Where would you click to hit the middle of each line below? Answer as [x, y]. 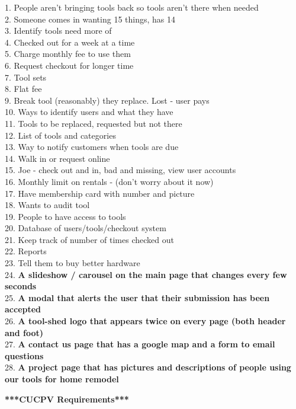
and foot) [24, 332]
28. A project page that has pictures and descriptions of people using [148, 367]
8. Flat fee [23, 89]
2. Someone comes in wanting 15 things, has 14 [90, 19]
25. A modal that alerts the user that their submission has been [137, 297]
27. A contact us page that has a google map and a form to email [140, 344]
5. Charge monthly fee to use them [68, 54]
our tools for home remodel [62, 379]
